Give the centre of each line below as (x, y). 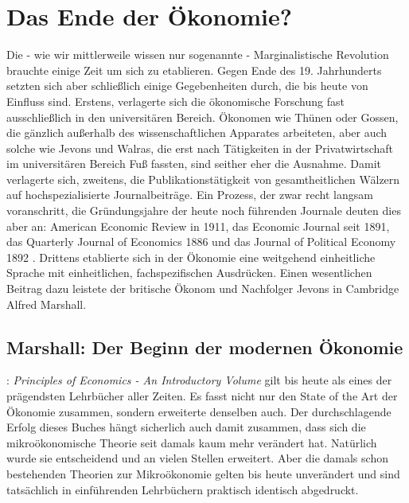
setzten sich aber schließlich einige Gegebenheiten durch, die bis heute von (187, 86)
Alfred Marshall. (47, 304)
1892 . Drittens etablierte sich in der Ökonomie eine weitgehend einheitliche (191, 257)
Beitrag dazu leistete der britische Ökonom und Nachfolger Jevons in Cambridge (203, 289)
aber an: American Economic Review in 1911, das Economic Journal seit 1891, (198, 226)
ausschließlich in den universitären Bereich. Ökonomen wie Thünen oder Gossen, (203, 117)
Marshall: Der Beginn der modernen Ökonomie (205, 347)
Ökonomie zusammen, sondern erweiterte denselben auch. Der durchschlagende (199, 411)
